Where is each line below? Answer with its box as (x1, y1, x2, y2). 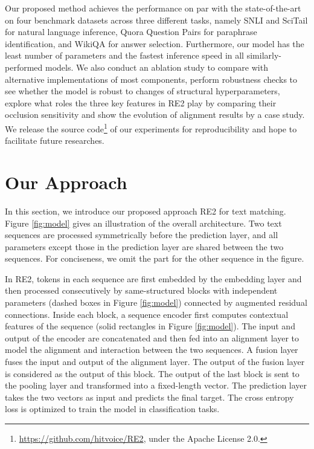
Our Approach (5, 169, 127, 194)
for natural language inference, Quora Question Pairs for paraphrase (5, 25, 257, 38)
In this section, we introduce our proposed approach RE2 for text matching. (5, 204, 286, 217)
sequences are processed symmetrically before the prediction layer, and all (5, 228, 278, 241)
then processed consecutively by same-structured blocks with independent (5, 284, 278, 297)
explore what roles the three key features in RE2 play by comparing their (5, 96, 277, 109)
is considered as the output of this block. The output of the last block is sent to (5, 367, 300, 380)
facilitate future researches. (5, 134, 104, 147)
